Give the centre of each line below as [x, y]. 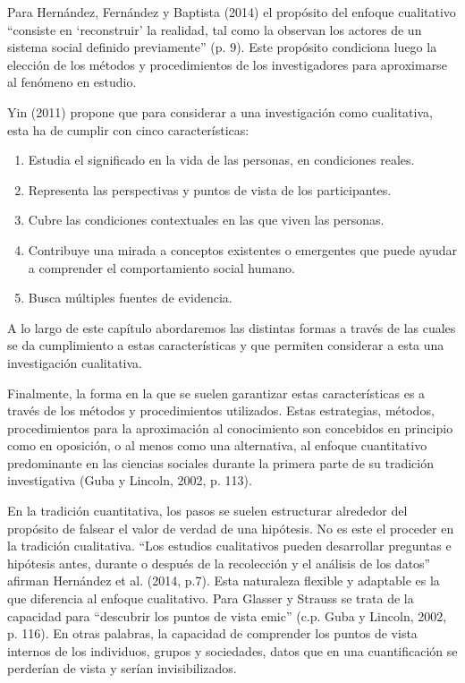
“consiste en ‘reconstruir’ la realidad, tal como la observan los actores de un [215, 29]
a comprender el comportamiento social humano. [161, 267]
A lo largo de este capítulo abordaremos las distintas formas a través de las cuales [232, 327]
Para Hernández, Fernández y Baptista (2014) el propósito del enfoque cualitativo [232, 12]
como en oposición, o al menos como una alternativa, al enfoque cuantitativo [217, 445]
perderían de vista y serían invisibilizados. [122, 668]
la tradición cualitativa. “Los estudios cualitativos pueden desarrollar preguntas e [229, 546]
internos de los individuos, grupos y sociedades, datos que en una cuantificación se [232, 650]
